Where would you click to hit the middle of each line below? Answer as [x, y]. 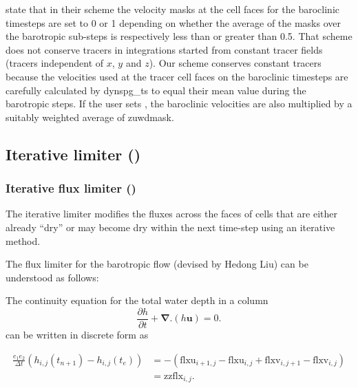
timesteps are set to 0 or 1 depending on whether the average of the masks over [173, 22]
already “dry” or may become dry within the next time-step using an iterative [170, 227]
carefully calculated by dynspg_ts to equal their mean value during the [156, 90]
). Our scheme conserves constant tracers [235, 63]
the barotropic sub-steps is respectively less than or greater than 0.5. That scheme [179, 36]
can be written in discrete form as [77, 334]
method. [23, 240]
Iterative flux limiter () [71, 188]
